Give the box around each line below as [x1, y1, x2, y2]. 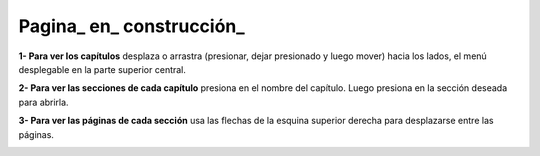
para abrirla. [18, 96, 69, 108]
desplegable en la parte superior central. [18, 63, 187, 75]
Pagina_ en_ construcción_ [18, 15, 245, 37]
